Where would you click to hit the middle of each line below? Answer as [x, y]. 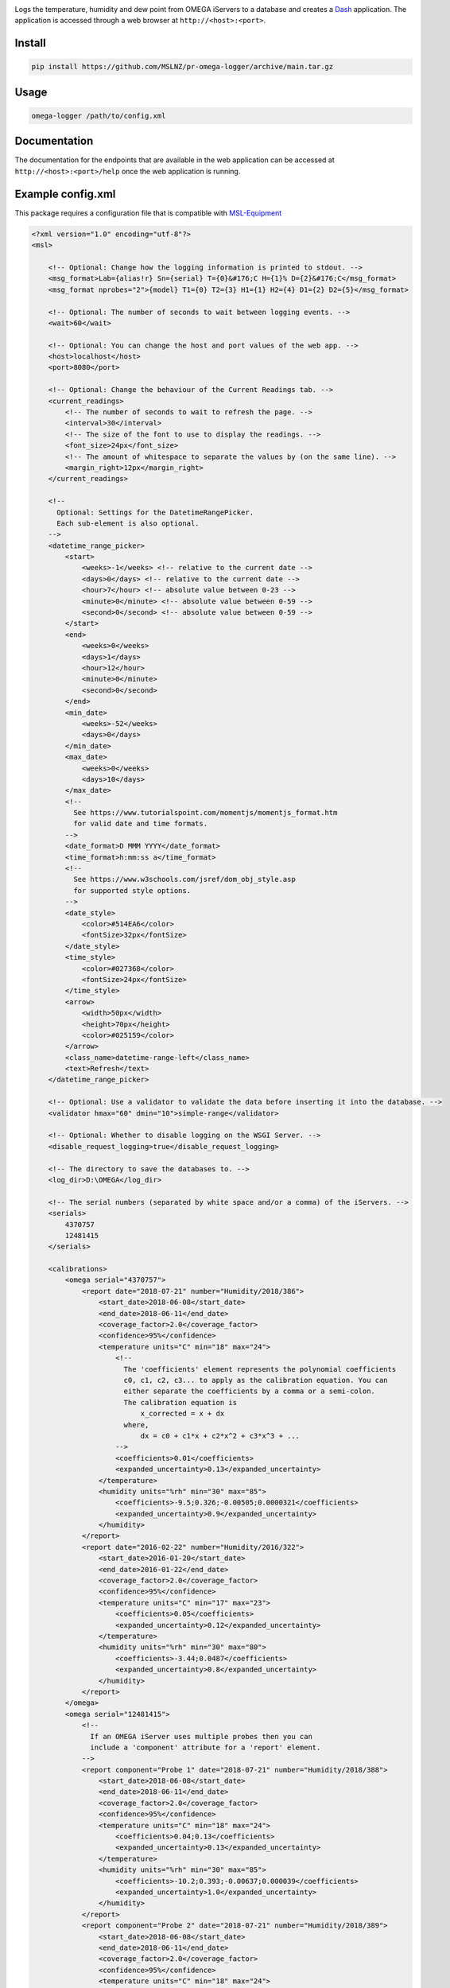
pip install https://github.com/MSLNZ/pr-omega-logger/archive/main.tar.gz [182, 67]
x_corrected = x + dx [182, 1414]
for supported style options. [132, 890]
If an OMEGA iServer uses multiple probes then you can [202, 1736]
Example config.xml [65, 194]
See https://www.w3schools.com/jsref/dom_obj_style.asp [184, 879]
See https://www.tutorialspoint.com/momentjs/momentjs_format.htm [205, 813]
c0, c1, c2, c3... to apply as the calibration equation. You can [256, 1380]
